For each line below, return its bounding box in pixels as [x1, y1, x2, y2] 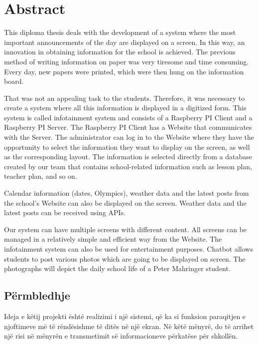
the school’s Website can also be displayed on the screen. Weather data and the [4, 197, 247, 208]
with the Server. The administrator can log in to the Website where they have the [4, 132, 254, 142]
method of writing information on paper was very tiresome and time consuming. [4, 56, 249, 66]
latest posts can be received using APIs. [4, 207, 126, 218]
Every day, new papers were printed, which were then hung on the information [4, 66, 244, 76]
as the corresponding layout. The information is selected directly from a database [4, 151, 252, 162]
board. [4, 76, 24, 86]
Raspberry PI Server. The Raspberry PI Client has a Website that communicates [4, 122, 252, 132]
